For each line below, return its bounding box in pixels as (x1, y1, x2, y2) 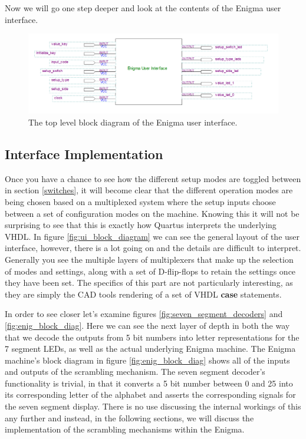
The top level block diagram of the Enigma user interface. (28, 116, 238, 128)
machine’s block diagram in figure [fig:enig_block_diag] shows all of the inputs (5, 354, 290, 366)
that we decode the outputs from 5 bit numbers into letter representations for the (5, 331, 300, 343)
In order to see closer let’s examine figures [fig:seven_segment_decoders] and (5, 308, 283, 320)
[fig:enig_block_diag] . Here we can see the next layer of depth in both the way (5, 319, 290, 331)
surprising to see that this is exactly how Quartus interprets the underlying (5, 219, 277, 231)
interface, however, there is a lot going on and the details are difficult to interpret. (5, 242, 301, 254)
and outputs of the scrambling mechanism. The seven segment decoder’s (5, 365, 265, 378)
